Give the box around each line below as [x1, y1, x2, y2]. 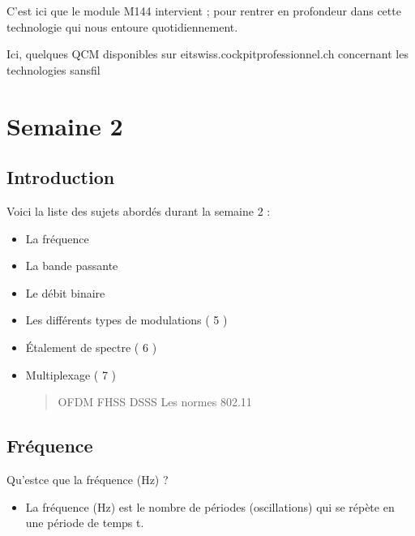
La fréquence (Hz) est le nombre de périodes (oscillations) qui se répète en [25, 498, 395, 515]
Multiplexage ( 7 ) [25, 366, 117, 383]
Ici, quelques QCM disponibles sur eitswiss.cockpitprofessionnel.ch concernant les [6, 45, 409, 62]
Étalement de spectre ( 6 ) [25, 338, 157, 355]
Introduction [6, 165, 115, 190]
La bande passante [25, 257, 118, 274]
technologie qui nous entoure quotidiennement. [6, 18, 238, 35]
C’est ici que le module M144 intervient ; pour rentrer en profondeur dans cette [6, 2, 401, 19]
